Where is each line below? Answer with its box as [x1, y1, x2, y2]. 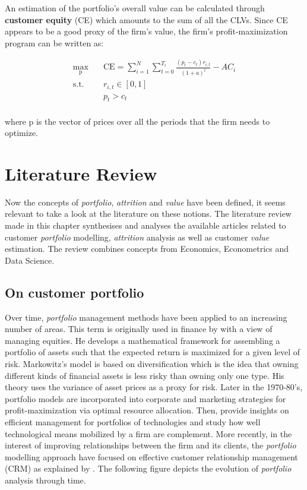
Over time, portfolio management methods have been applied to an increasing [5, 311, 287, 323]
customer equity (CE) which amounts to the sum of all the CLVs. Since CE [5, 13, 288, 26]
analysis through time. [5, 473, 86, 486]
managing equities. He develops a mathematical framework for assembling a [5, 334, 280, 346]
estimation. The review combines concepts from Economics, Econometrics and [5, 242, 289, 255]
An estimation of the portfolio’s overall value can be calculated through [5, 2, 265, 14]
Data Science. [5, 254, 55, 266]
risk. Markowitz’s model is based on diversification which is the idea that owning [5, 357, 299, 369]
